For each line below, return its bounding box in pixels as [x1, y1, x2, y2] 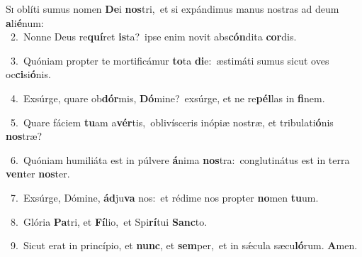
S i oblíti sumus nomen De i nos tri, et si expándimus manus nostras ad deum [6, 1, 339, 16]
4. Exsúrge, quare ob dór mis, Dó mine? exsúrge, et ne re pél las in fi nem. [10, 90, 325, 105]
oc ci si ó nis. [6, 67, 51, 82]
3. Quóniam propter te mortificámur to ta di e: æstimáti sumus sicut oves [10, 53, 329, 67]
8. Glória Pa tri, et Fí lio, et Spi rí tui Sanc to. [10, 214, 208, 229]
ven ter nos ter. [6, 166, 70, 181]
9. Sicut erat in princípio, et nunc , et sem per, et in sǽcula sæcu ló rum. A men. [10, 238, 358, 253]
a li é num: [6, 15, 44, 30]
